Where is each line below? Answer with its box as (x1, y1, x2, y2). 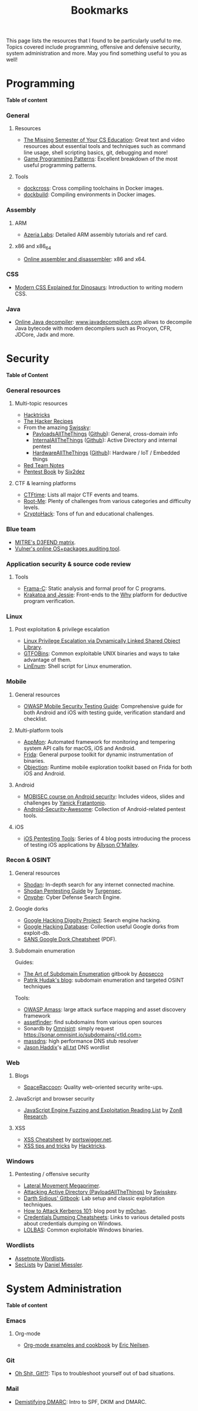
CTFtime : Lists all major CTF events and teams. (23, 491, 139, 498)
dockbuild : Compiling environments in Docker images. (23, 191, 156, 198)
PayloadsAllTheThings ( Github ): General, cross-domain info (32, 430, 178, 438)
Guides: (14, 959, 34, 966)
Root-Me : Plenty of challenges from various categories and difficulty (23, 498, 191, 505)
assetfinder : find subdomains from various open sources (23, 1018, 162, 1026)
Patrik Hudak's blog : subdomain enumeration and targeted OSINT (23, 976, 184, 983)
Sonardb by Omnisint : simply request (23, 1025, 114, 1032)
